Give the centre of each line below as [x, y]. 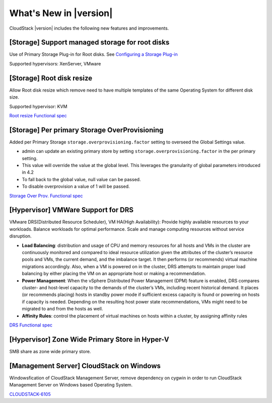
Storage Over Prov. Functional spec [46, 196]
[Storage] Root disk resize [51, 78]
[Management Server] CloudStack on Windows [85, 366]
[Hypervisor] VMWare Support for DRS [71, 210]
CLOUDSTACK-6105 [30, 394]
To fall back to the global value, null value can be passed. [81, 179]
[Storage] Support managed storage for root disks [89, 43]
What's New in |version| [61, 13]
